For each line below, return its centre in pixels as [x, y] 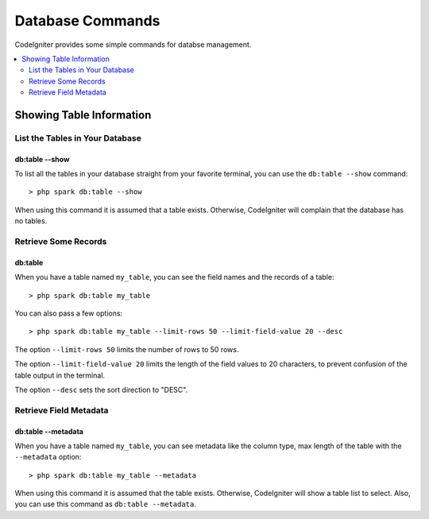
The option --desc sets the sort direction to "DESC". [101, 389]
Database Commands [87, 21]
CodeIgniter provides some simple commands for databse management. [133, 45]
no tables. [31, 221]
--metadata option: [48, 457]
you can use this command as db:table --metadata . [105, 504]
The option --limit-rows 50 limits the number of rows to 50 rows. [127, 349]
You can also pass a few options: [69, 313]
